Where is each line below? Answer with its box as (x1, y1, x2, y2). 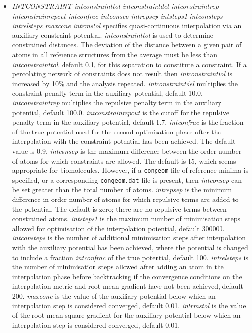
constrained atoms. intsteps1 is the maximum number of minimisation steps (12, 213, 241, 224)
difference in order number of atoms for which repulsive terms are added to (12, 194, 239, 204)
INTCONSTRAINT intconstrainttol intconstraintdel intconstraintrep (12, 1, 219, 11)
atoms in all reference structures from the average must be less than (12, 49, 218, 59)
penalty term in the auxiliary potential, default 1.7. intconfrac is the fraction (12, 117, 244, 127)
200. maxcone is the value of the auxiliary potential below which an (12, 290, 216, 300)
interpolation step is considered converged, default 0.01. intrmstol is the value (12, 300, 246, 310)
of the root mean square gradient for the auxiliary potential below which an (12, 310, 241, 320)
